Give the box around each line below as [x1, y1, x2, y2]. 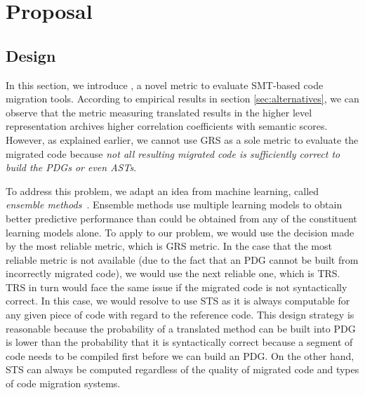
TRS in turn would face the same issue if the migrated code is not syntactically [6, 279, 347, 294]
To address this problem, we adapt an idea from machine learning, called [6, 183, 319, 198]
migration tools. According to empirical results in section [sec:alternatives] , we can [6, 91, 359, 106]
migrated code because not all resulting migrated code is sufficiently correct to [6, 146, 340, 161]
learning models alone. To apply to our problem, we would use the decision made [6, 225, 354, 239]
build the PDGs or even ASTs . [6, 160, 137, 175]
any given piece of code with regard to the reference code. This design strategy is [6, 307, 354, 322]
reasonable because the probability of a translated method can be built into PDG [6, 321, 356, 335]
